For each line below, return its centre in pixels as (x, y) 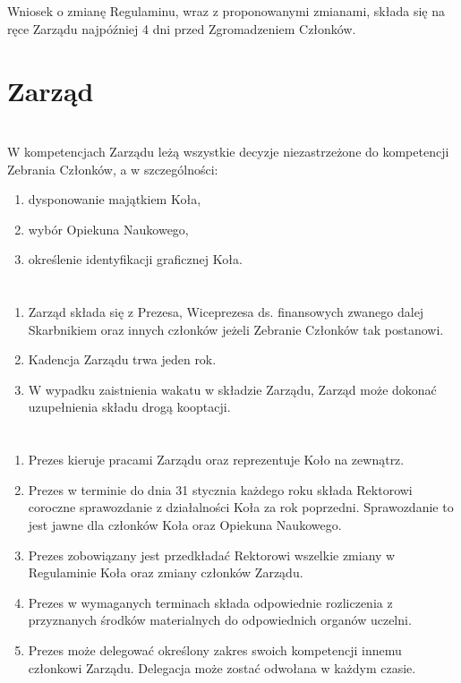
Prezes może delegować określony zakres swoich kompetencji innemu (215, 650)
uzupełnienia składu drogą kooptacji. (129, 407)
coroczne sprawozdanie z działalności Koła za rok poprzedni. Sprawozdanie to (241, 507)
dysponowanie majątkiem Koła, (115, 199)
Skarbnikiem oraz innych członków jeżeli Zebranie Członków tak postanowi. (236, 329)
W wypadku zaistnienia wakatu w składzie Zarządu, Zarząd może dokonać (232, 389)
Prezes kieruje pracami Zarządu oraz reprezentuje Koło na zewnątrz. (216, 460)
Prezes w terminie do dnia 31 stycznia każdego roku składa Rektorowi (220, 489)
